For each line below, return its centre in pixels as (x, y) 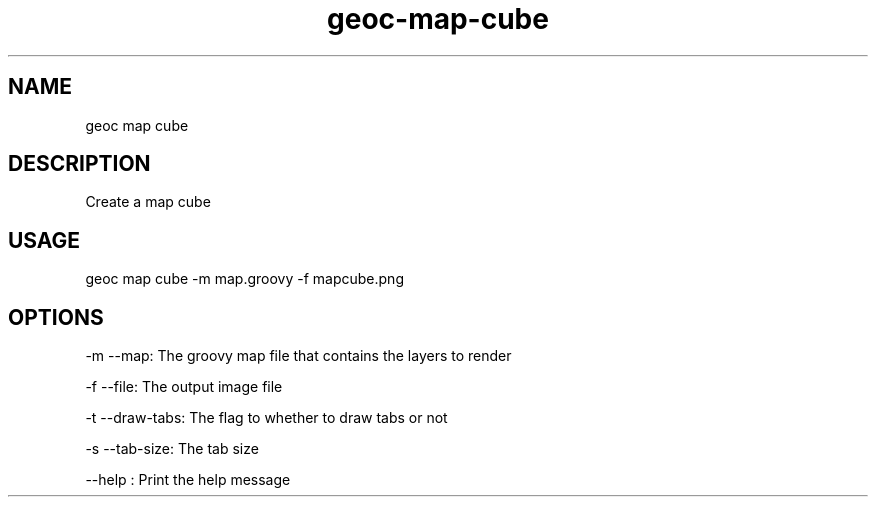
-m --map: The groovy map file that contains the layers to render (298, 356)
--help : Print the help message (188, 480)
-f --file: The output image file (184, 387)
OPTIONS (56, 317)
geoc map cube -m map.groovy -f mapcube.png (244, 279)
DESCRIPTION (79, 164)
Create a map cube (148, 202)
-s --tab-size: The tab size (172, 449)
